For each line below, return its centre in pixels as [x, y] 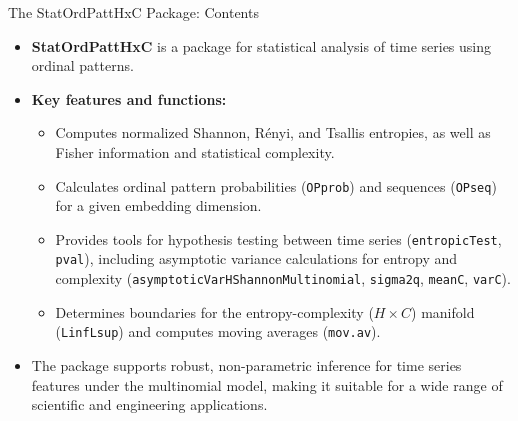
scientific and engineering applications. [149, 404]
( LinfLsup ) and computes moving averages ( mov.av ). [218, 331]
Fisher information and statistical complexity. [195, 151]
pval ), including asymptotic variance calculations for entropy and [256, 258]
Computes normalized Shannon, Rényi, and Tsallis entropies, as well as [273, 132]
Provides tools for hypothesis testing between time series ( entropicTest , [278, 238]
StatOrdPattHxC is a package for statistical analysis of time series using [261, 45]
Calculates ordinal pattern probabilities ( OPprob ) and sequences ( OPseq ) [276, 185]
